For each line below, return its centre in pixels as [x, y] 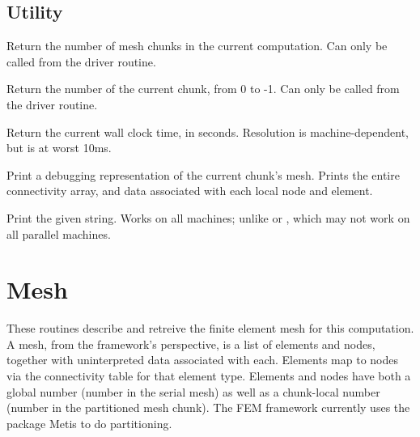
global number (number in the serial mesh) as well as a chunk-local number [193, 391]
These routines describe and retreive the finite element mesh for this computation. [210, 328]
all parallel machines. [59, 233]
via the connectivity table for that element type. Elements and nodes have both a [209, 376]
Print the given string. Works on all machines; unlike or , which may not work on [208, 217]
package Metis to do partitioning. [89, 423]
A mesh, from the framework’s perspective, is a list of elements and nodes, [191, 344]
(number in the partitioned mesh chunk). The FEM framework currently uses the [208, 407]
